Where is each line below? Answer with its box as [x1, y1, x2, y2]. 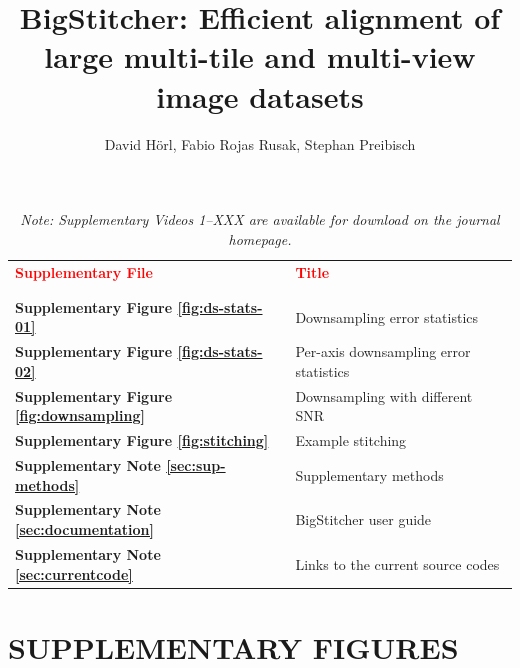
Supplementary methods [295, 464, 444, 485]
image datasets [156, 75, 364, 116]
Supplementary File [15, 261, 153, 282]
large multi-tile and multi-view [44, 36, 476, 77]
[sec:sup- [166, 455, 226, 476]
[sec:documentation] [15, 519, 154, 540]
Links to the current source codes [295, 553, 500, 574]
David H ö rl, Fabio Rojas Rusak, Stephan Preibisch [104, 133, 416, 154]
